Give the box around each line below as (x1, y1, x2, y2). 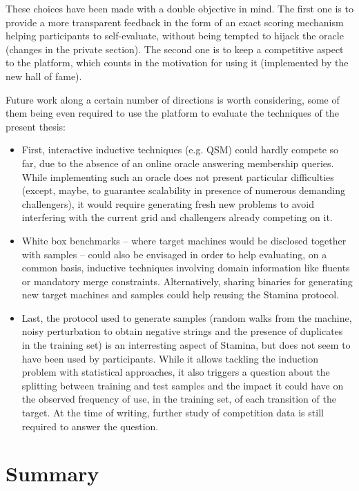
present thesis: (6, 119, 66, 133)
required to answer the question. (21, 418, 159, 433)
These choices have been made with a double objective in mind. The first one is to (6, 1, 353, 15)
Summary (6, 459, 99, 488)
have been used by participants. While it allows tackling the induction (21, 351, 319, 365)
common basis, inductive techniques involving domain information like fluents (21, 260, 350, 275)
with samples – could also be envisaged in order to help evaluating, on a (21, 247, 327, 261)
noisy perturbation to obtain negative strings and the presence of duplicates (21, 324, 343, 338)
